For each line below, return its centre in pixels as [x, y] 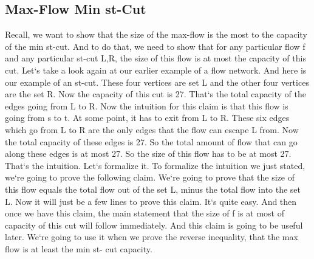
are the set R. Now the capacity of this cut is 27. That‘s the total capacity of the [155, 94]
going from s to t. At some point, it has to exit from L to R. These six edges [147, 118]
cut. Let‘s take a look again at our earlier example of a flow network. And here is [156, 70]
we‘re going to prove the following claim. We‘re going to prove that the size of [150, 177]
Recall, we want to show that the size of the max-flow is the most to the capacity [156, 34]
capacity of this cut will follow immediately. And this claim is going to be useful [154, 225]
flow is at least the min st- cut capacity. [79, 248]
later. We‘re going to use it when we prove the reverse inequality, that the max [152, 237]
